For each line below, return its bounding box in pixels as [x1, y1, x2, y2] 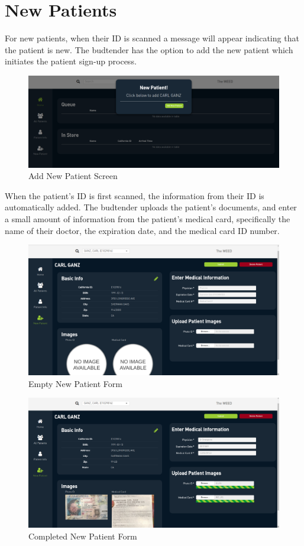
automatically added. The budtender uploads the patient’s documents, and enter [5, 201, 297, 213]
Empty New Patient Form [28, 377, 122, 389]
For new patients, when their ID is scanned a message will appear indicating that [5, 32, 299, 44]
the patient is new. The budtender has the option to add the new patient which [5, 43, 293, 56]
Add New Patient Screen [28, 170, 118, 182]
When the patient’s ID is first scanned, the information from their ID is [5, 189, 264, 201]
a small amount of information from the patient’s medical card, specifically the [5, 212, 290, 225]
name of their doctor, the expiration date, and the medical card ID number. [5, 224, 280, 236]
